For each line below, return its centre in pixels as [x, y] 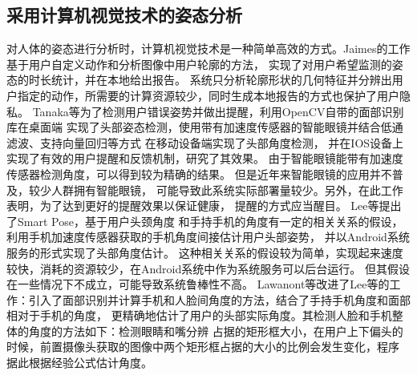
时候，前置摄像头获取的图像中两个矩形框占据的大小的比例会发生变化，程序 [203, 347]
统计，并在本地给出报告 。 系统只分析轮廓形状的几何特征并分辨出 [221, 80]
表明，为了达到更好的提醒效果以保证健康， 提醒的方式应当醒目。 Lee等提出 [204, 206]
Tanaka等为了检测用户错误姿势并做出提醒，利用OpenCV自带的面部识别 [218, 111]
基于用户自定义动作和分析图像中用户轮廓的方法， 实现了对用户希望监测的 [199, 64]
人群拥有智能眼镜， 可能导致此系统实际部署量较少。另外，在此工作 [227, 190]
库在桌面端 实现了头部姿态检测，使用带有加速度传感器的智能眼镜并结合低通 [205, 127]
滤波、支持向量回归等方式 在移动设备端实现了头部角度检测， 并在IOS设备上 [205, 142]
